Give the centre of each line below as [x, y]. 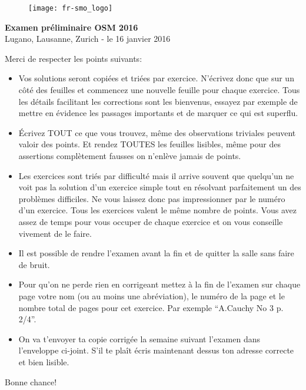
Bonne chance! [31, 381]
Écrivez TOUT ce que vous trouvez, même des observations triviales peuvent [157, 132]
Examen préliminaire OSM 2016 [71, 27]
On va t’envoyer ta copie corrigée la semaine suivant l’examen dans [139, 338]
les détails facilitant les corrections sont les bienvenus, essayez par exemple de [158, 101]
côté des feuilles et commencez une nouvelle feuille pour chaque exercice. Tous [159, 90]
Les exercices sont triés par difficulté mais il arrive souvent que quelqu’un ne [156, 175]
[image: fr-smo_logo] [71, 8]
